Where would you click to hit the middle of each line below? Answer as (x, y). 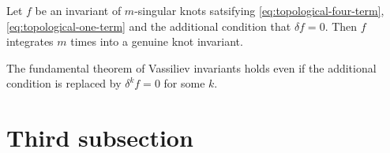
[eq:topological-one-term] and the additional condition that (149, 26)
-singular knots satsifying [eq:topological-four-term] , (259, 10)
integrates (30, 41)
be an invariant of (78, 10)
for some (184, 83)
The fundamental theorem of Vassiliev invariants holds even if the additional (191, 67)
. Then (341, 26)
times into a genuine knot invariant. (157, 41)
